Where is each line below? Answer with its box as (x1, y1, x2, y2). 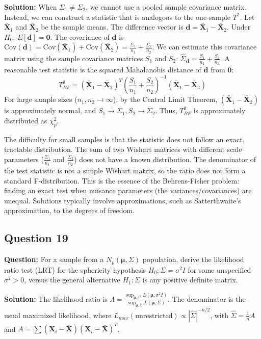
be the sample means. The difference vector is (41, 21, 184, 32)
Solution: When (4, 2, 57, 12)
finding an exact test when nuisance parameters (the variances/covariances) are (4, 185, 252, 196)
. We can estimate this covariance (152, 41, 257, 52)
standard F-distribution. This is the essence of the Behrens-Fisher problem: (4, 175, 240, 186)
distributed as (4, 115, 47, 125)
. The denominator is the (168, 293, 246, 304)
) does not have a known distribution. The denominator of (74, 153, 256, 164)
